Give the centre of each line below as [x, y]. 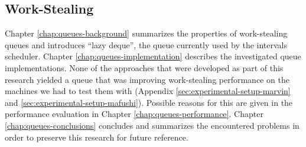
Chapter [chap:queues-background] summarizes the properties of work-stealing [146, 33]
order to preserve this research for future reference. [97, 137]
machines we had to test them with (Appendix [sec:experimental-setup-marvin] [148, 91]
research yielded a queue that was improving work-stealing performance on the [147, 79]
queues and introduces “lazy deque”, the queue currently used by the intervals [146, 44]
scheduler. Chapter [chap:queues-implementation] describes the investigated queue [153, 56]
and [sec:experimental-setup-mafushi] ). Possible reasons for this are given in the [149, 102]
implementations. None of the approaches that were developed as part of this [144, 67]
